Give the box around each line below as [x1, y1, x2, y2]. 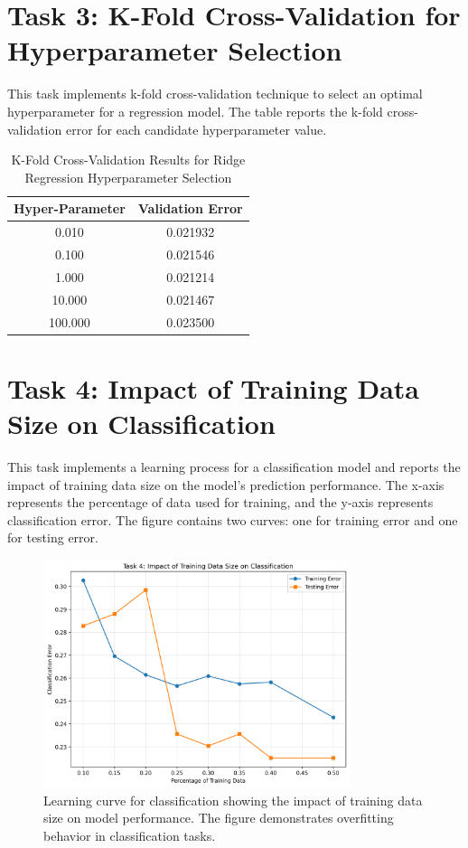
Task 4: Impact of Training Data [7, 369, 419, 406]
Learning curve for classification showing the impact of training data [43, 790, 423, 809]
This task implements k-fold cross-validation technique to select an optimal [7, 84, 423, 103]
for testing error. [7, 528, 98, 547]
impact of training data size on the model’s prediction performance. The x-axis [7, 475, 445, 494]
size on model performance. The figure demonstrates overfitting [43, 808, 394, 827]
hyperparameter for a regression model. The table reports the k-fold [7, 101, 383, 120]
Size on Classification [7, 404, 276, 441]
